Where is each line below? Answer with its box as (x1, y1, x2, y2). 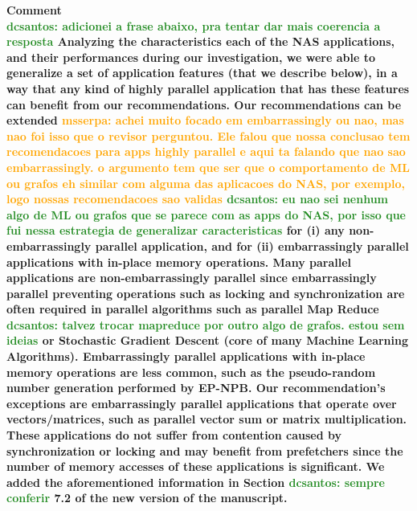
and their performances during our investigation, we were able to (6, 48, 375, 65)
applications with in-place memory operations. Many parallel (6, 253, 352, 270)
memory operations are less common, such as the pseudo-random (6, 363, 376, 380)
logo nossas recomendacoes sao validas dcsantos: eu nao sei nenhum (6, 190, 389, 207)
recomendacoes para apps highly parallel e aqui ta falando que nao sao (6, 143, 406, 160)
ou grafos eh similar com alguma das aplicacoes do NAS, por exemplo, (6, 174, 405, 191)
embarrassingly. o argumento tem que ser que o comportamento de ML (6, 158, 410, 175)
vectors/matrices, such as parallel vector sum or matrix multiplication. (6, 411, 407, 427)
